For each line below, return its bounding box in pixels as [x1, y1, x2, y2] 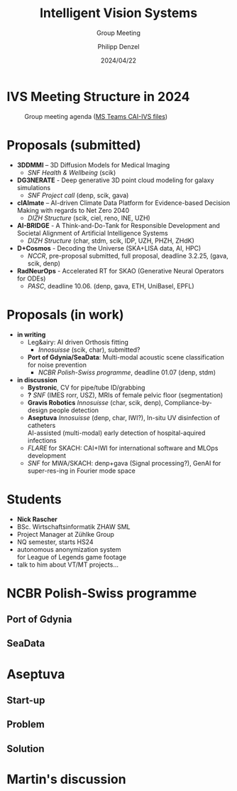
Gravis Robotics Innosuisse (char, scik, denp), [27, 398, 163, 407]
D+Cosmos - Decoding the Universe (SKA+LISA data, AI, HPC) [16, 243, 202, 252]
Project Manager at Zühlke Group [16, 530, 115, 538]
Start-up [6, 694, 45, 706]
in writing [16, 330, 46, 339]
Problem [6, 718, 45, 730]
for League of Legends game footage [16, 552, 127, 561]
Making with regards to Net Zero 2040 [16, 206, 129, 214]
